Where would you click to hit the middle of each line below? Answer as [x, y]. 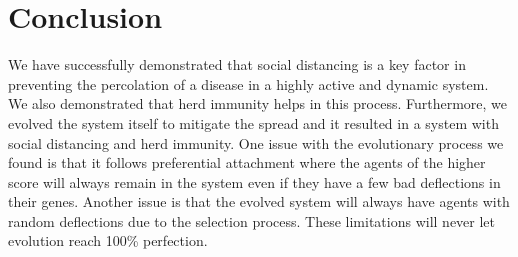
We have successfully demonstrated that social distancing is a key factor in [237, 64]
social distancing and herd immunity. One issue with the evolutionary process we [256, 142]
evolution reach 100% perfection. [108, 240]
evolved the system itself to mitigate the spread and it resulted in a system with [253, 122]
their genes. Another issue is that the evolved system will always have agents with [259, 201]
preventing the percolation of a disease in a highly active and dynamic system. [248, 83]
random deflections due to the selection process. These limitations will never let [252, 220]
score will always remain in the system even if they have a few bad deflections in [254, 181]
